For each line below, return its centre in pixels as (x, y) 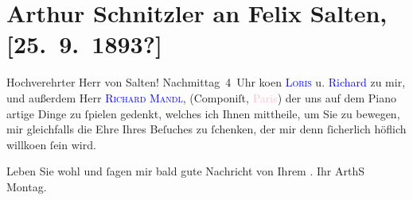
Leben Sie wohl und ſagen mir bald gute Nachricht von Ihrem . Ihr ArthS (185, 171)
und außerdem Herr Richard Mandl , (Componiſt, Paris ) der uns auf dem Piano (201, 97)
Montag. (27, 186)
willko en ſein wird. (51, 144)
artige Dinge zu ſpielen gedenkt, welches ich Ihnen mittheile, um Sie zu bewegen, (203, 113)
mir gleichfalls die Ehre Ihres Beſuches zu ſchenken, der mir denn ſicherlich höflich (206, 129)
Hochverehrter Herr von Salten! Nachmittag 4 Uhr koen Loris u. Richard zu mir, (206, 82)
